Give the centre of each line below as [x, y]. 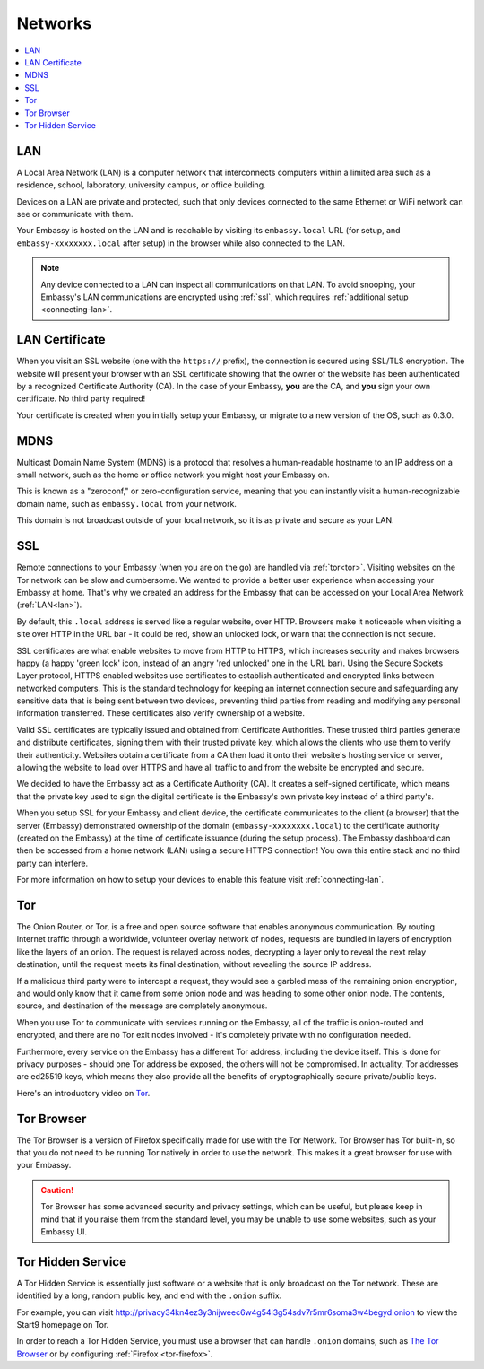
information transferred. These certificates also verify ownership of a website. [160, 713]
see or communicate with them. [75, 214]
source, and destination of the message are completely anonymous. [142, 1006]
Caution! [57, 1190]
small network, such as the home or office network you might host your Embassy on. [173, 475]
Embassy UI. [64, 1231]
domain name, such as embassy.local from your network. [127, 503]
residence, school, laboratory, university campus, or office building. [141, 185]
